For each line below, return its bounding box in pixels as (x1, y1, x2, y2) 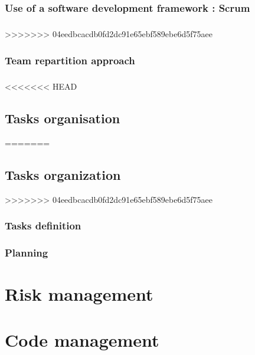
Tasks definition (5, 218, 81, 233)
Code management (5, 328, 159, 352)
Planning (5, 245, 48, 259)
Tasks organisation (5, 109, 120, 127)
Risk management (5, 282, 153, 306)
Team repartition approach (5, 52, 135, 67)
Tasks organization (5, 165, 121, 183)
